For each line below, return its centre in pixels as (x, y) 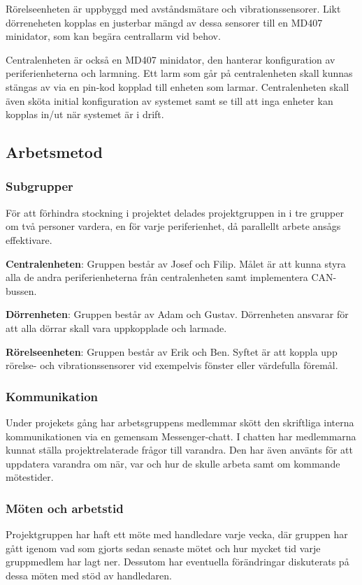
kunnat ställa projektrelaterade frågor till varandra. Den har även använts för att (179, 450)
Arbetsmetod (55, 152)
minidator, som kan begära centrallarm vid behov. (113, 36)
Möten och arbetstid (65, 508)
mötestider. (30, 477)
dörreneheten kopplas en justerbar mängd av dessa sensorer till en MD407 (164, 22)
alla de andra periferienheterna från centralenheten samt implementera (157, 277)
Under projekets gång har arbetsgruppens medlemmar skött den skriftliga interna (180, 422)
